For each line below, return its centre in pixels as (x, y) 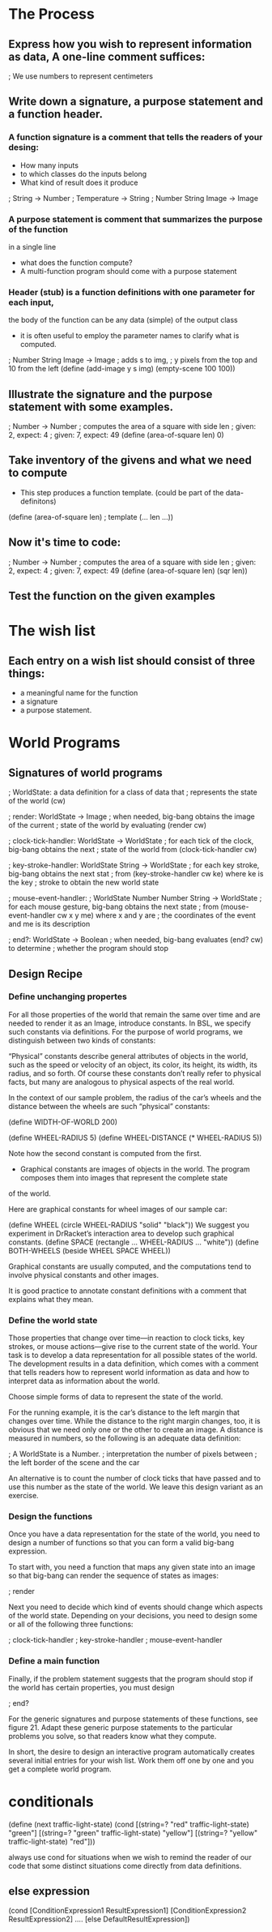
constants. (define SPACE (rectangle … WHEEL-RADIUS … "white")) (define (134, 1242)
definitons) (38, 501)
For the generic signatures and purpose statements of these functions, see (133, 1719)
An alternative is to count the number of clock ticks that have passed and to (135, 1478)
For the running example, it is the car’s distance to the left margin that (124, 1412)
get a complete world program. (60, 1769)
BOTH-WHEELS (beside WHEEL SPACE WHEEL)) (90, 1250)
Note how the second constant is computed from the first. (105, 1153)
